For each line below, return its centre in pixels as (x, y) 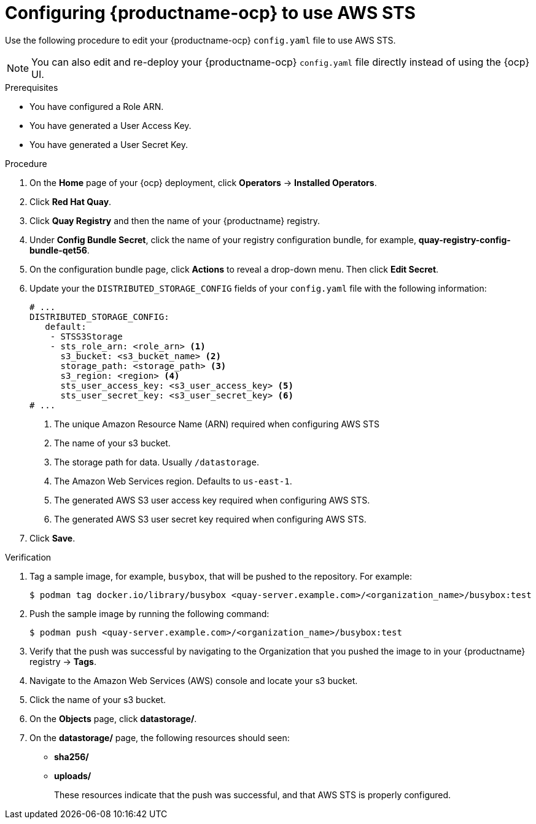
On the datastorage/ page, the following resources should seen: (160, 737)
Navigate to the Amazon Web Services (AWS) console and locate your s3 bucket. (194, 680)
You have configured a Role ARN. (97, 106)
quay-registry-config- (464, 239)
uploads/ (73, 775)
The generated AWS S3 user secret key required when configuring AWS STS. (210, 519)
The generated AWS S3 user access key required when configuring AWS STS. (212, 500)
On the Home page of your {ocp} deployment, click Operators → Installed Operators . (203, 182)
